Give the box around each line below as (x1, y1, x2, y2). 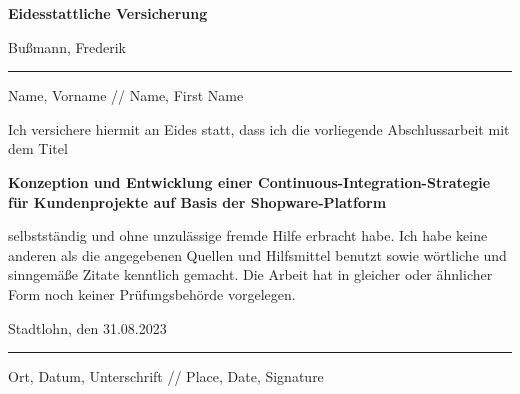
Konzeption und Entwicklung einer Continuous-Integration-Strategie (8, 171, 491, 192)
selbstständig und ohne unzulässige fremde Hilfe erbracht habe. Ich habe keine (8, 225, 488, 246)
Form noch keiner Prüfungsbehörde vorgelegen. (8, 283, 296, 304)
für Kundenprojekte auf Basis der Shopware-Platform (8, 191, 387, 212)
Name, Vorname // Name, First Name (8, 85, 244, 106)
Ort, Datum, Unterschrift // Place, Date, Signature (8, 366, 324, 387)
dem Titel (8, 138, 68, 159)
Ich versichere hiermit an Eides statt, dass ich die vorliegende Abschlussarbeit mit (8, 118, 510, 139)
